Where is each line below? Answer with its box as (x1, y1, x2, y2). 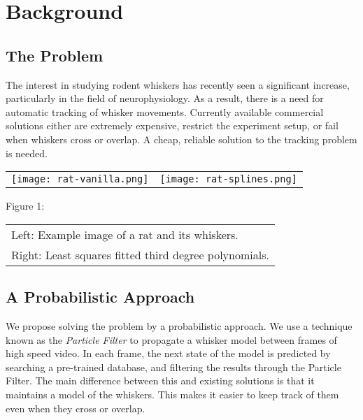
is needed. (6, 145, 48, 160)
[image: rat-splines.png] (159, 173, 297, 185)
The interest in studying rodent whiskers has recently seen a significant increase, (6, 77, 350, 92)
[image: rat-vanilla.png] (11, 173, 149, 185)
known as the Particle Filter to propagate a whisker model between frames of (6, 332, 337, 347)
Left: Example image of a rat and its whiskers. (11, 226, 239, 242)
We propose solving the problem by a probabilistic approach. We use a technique (6, 318, 353, 333)
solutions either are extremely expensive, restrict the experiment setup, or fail (6, 118, 339, 133)
